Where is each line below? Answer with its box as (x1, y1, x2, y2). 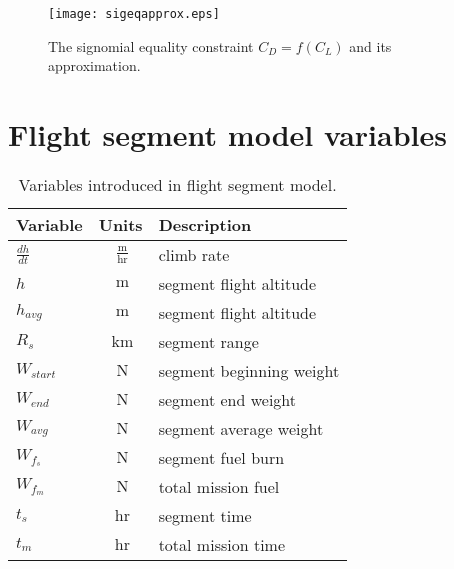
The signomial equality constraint (48, 35, 254, 56)
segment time (158, 503, 252, 527)
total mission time (158, 532, 286, 556)
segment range (158, 329, 259, 353)
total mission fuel (158, 474, 280, 498)
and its (349, 35, 392, 56)
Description (158, 212, 252, 236)
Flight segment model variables (8, 114, 447, 155)
